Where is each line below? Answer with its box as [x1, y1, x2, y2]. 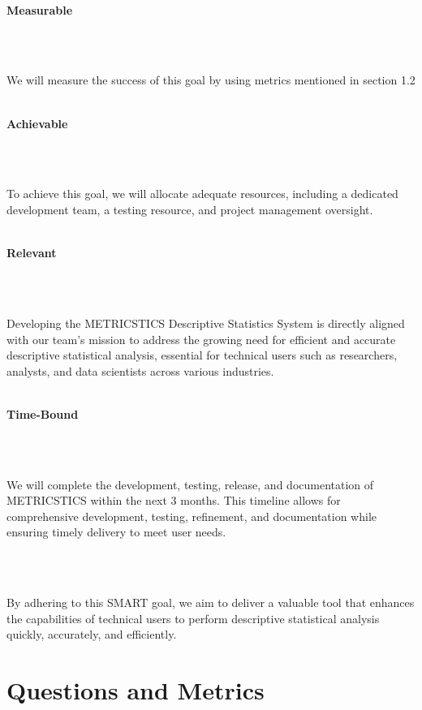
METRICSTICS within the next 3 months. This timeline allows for [6, 492, 341, 509]
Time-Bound [6, 405, 79, 422]
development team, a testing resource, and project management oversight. [6, 200, 373, 217]
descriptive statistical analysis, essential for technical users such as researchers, [6, 346, 398, 364]
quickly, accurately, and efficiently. [6, 626, 177, 643]
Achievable [6, 114, 68, 131]
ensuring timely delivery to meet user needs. [6, 523, 226, 540]
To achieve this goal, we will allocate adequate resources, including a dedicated [6, 185, 398, 202]
